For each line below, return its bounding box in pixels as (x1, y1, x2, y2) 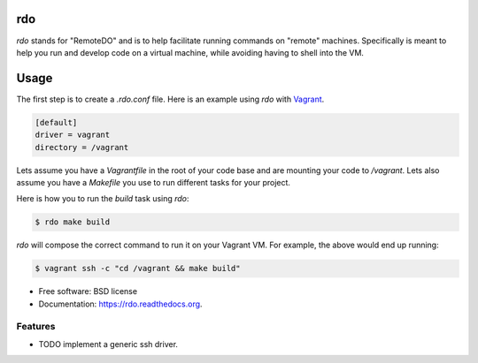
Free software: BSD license (38, 286, 137, 297)
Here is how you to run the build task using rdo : (16, 193, 189, 204)
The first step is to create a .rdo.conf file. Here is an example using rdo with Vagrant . (16, 94, 325, 104)
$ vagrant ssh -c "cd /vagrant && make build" (35, 263, 241, 274)
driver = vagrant (35, 130, 111, 140)
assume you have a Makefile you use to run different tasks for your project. (16, 177, 291, 187)
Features (16, 321, 56, 333)
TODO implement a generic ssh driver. (38, 338, 179, 349)
